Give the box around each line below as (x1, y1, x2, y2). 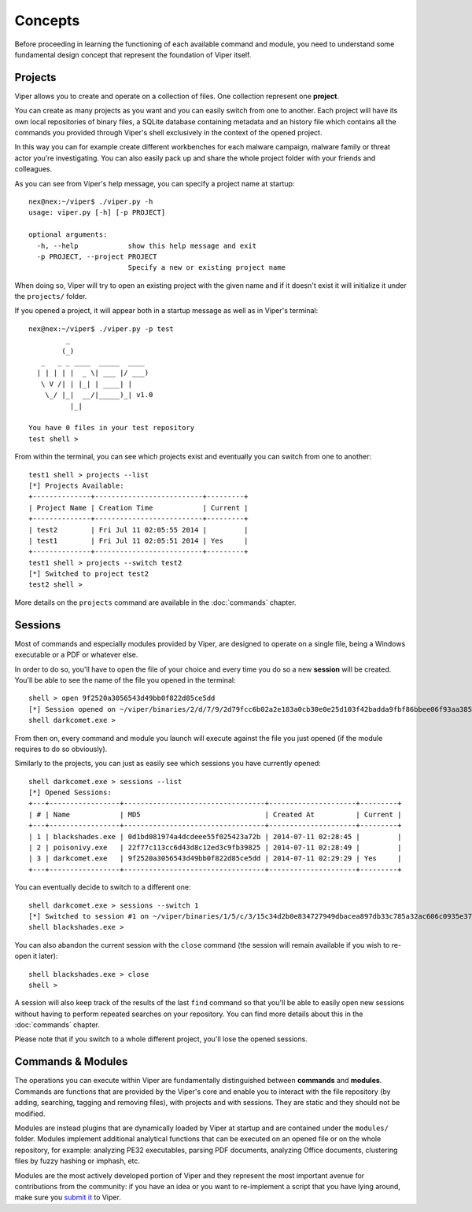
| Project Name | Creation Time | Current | (28, 503, 249, 512)
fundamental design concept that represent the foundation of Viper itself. (14, 50, 252, 59)
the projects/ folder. (14, 292, 87, 301)
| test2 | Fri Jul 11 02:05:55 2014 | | (28, 525, 249, 534)
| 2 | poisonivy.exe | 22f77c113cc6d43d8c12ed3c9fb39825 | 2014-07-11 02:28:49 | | (28, 843, 402, 853)
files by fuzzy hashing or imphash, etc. (14, 1156, 141, 1166)
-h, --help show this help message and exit (36, 241, 257, 250)
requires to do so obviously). (14, 744, 108, 753)
